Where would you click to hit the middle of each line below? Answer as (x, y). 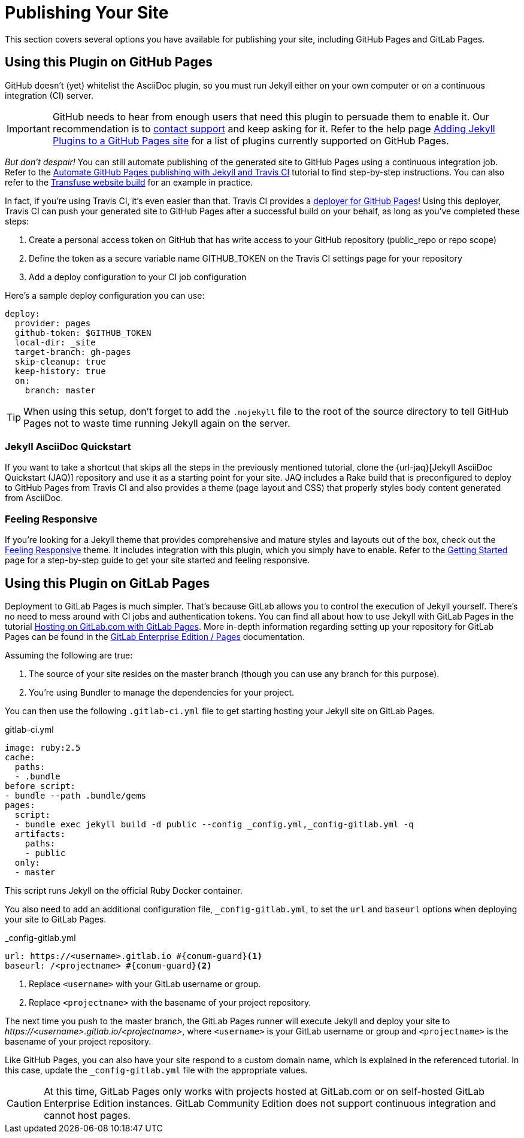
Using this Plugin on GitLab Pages (107, 583)
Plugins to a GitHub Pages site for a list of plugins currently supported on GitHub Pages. (251, 140)
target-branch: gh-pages (73, 352)
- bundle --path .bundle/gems (76, 795)
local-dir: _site (55, 342)
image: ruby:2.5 (43, 747)
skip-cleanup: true (60, 361)
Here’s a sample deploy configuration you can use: (105, 295)
